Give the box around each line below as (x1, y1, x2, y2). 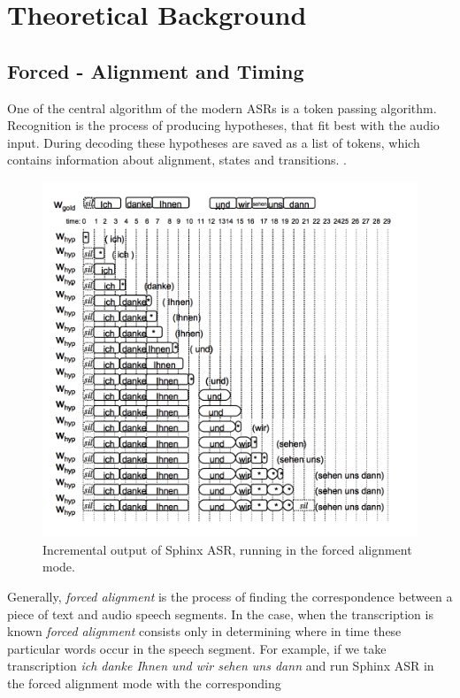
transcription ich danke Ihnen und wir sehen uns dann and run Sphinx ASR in (7, 656, 434, 675)
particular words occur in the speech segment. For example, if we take (7, 639, 387, 657)
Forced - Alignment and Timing (7, 57, 304, 84)
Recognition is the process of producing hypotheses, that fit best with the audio (7, 116, 440, 134)
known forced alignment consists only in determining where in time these (7, 622, 402, 640)
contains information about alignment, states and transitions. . (7, 150, 347, 169)
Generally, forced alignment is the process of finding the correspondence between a (7, 587, 453, 605)
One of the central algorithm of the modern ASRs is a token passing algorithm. (7, 98, 437, 117)
